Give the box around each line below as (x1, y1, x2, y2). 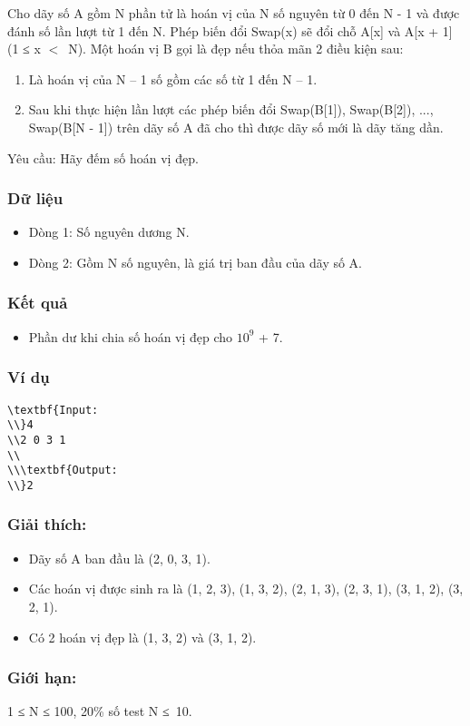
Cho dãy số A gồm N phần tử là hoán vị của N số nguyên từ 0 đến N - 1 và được (7, 4, 460, 22)
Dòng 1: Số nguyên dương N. (28, 222, 190, 241)
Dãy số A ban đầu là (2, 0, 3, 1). (28, 548, 211, 567)
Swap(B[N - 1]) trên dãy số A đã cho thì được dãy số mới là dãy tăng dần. (28, 117, 444, 136)
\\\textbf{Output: (7, 464, 118, 477)
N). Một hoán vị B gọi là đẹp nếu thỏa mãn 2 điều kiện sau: (68, 39, 404, 58)
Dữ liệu (7, 187, 64, 210)
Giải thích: (7, 513, 87, 535)
